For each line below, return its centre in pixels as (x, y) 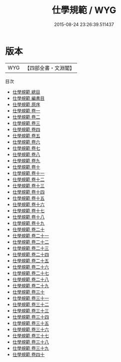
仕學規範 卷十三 (28, 185)
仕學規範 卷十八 (28, 217)
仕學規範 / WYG (84, 10)
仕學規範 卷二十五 (30, 260)
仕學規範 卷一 (26, 110)
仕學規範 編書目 (28, 98)
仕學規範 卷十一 (28, 173)
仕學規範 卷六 (26, 142)
